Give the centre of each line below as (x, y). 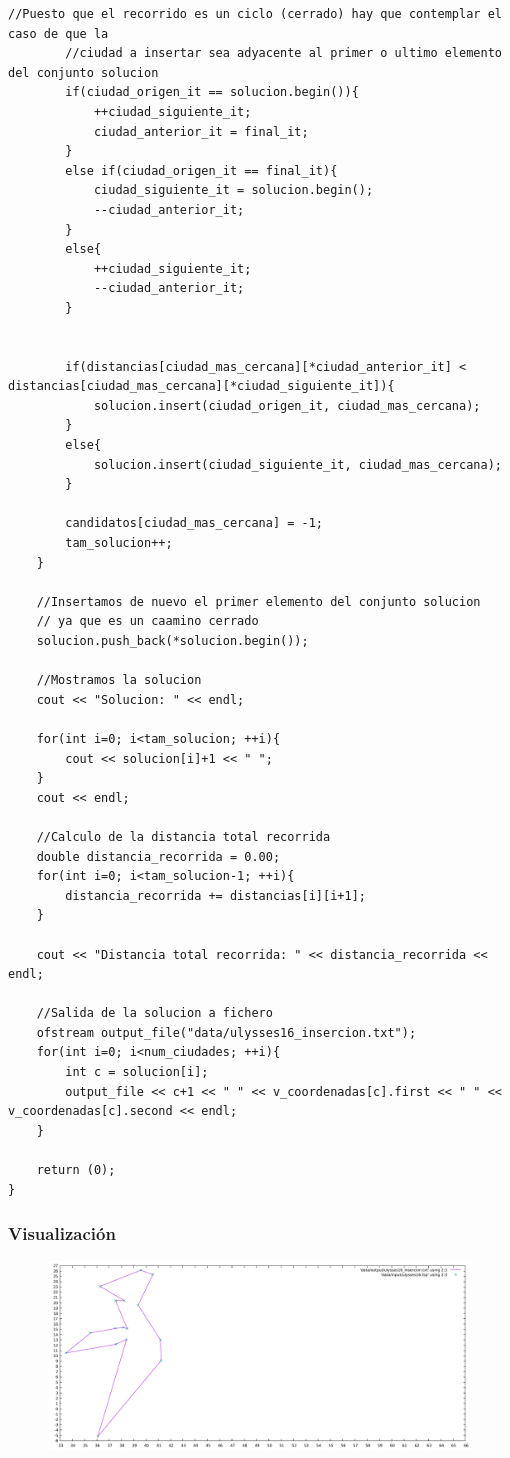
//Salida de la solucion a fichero (154, 1013)
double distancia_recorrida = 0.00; (158, 856)
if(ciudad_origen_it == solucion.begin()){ (212, 92)
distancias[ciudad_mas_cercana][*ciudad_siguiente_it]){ (201, 386)
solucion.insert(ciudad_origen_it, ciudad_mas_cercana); (287, 405)
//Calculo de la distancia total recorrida (183, 836)
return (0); (76, 1170)
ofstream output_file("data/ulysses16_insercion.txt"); (226, 1032)
